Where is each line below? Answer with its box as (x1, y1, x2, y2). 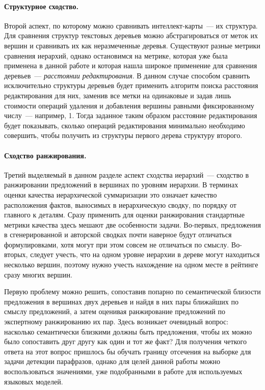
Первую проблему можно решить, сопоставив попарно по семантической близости (4, 286, 261, 297)
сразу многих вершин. (4, 269, 72, 280)
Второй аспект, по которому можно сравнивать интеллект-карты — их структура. (4, 20, 258, 31)
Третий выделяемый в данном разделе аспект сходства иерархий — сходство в (4, 169, 249, 180)
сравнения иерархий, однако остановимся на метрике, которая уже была (4, 50, 228, 61)
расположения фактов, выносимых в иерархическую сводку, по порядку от (4, 199, 236, 210)
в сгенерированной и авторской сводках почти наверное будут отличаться (4, 229, 232, 240)
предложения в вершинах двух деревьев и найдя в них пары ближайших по (4, 296, 239, 307)
